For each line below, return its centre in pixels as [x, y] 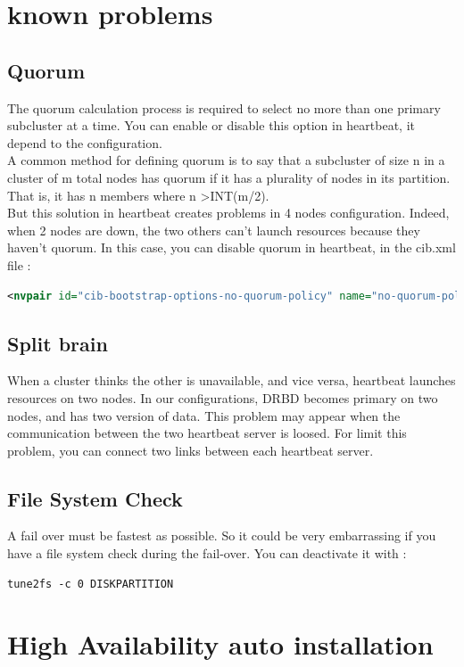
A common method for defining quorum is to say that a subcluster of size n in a [226, 160]
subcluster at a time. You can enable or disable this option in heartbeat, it [211, 125]
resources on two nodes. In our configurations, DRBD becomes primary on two [223, 397]
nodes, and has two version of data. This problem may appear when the [204, 415]
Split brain [58, 343]
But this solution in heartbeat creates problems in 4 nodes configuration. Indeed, [228, 213]
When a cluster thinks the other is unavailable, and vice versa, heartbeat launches [232, 380]
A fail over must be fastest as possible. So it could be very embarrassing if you [222, 535]
